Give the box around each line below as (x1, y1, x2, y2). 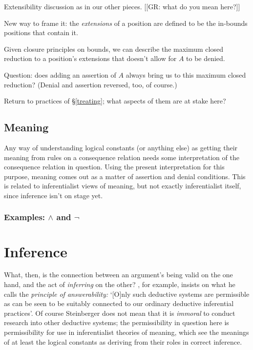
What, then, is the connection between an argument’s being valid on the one (4, 269, 233, 280)
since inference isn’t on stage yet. (4, 190, 103, 200)
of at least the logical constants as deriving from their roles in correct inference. (4, 336, 242, 347)
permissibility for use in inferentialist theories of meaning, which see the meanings (4, 327, 249, 337)
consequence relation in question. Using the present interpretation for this (4, 162, 225, 172)
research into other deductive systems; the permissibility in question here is (4, 317, 229, 328)
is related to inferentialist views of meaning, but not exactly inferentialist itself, (4, 181, 241, 191)
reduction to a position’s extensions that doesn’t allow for (4, 53, 177, 63)
